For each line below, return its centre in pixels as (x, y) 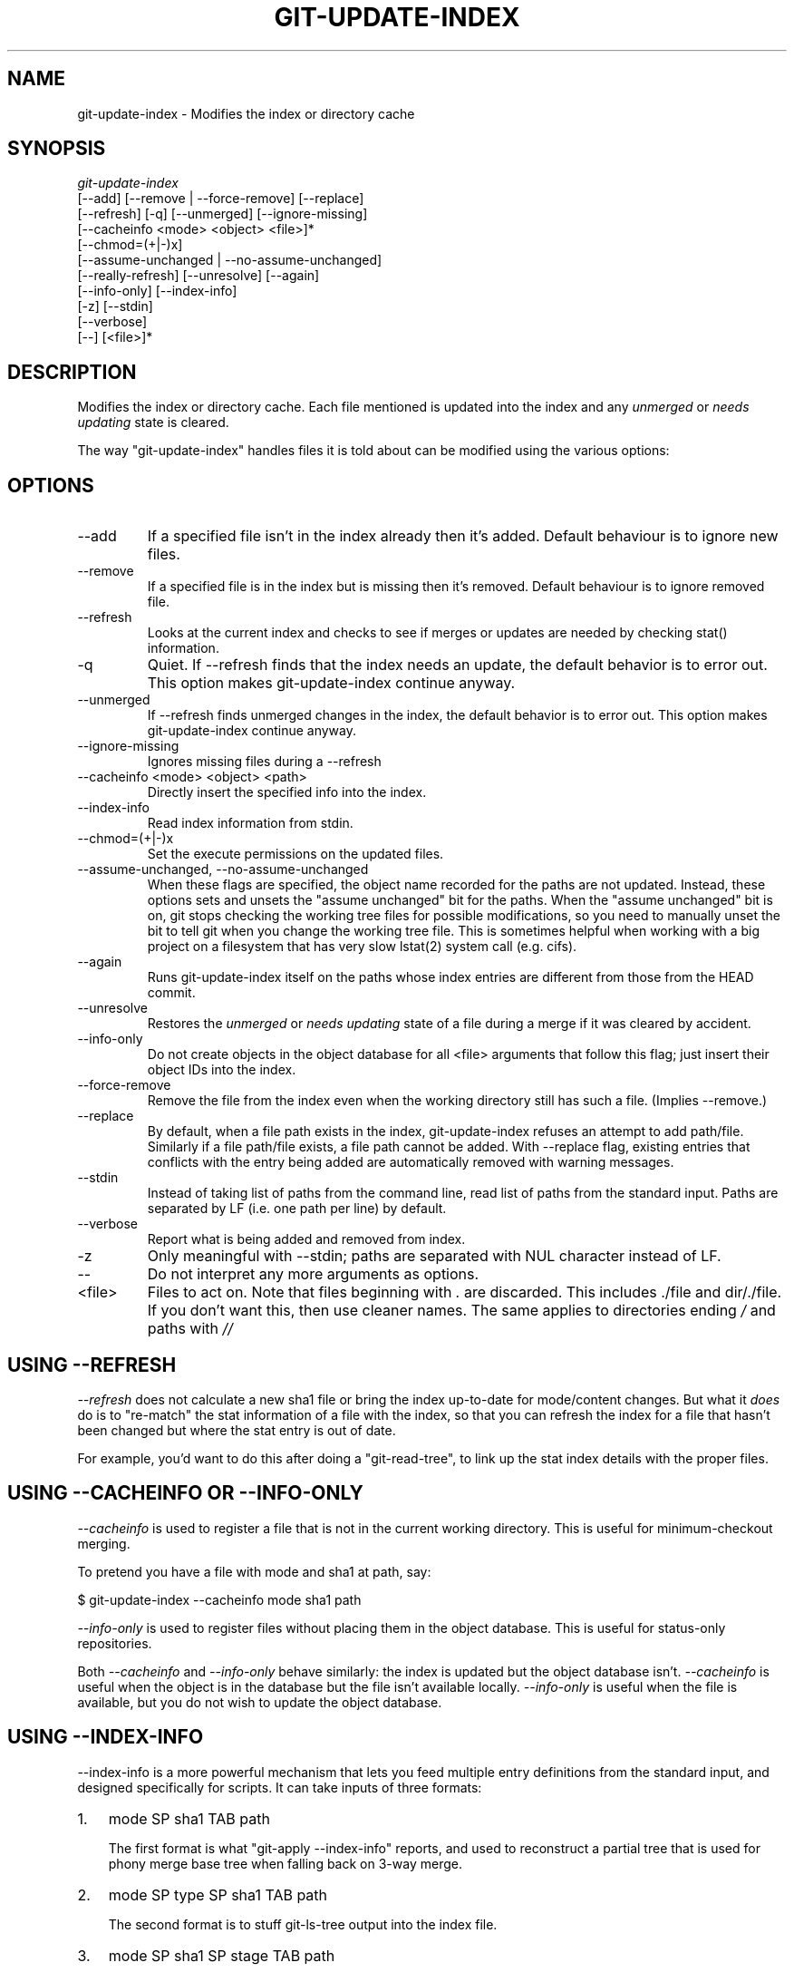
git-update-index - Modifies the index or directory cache (246, 113)
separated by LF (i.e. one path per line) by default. (297, 1209)
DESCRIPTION (72, 372)
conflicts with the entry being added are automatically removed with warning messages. (411, 1162)
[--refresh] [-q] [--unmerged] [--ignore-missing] (223, 214)
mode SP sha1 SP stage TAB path (222, 1955)
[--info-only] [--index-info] (157, 291)
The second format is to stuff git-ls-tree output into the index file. (303, 1924)
